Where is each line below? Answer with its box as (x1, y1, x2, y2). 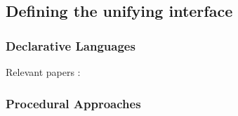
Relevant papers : (6, 65, 81, 79)
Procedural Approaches (6, 94, 141, 112)
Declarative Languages (6, 37, 135, 54)
